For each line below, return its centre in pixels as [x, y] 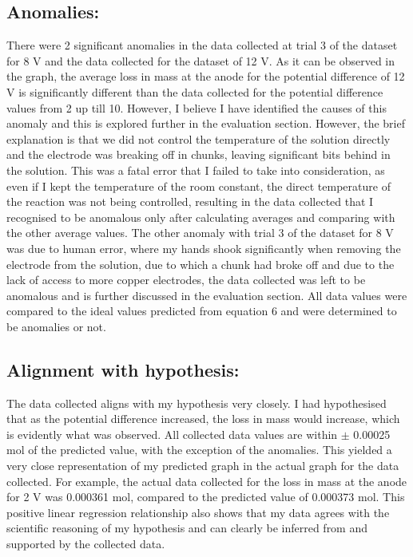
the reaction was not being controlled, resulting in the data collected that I [190, 201]
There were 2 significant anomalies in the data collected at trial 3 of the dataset [202, 45]
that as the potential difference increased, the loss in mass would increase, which [203, 419]
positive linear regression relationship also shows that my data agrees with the [198, 512]
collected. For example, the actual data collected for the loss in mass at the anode [207, 481]
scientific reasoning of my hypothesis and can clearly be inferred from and [187, 528]
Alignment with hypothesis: [123, 369]
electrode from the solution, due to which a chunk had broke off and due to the [201, 264]
